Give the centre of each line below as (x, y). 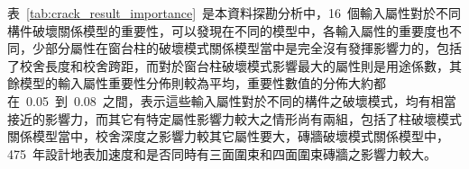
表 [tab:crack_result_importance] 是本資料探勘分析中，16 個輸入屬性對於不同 (234, 13)
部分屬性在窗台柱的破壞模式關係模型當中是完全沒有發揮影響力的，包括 (253, 48)
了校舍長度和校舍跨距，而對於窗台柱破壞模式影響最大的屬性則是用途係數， (228, 65)
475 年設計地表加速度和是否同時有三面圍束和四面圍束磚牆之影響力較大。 (222, 153)
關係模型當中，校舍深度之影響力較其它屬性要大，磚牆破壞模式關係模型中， (228, 136)
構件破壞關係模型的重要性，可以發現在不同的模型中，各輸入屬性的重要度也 (228, 30)
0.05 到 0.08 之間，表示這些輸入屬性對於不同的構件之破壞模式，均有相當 (241, 100)
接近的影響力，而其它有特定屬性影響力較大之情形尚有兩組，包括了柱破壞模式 (234, 118)
